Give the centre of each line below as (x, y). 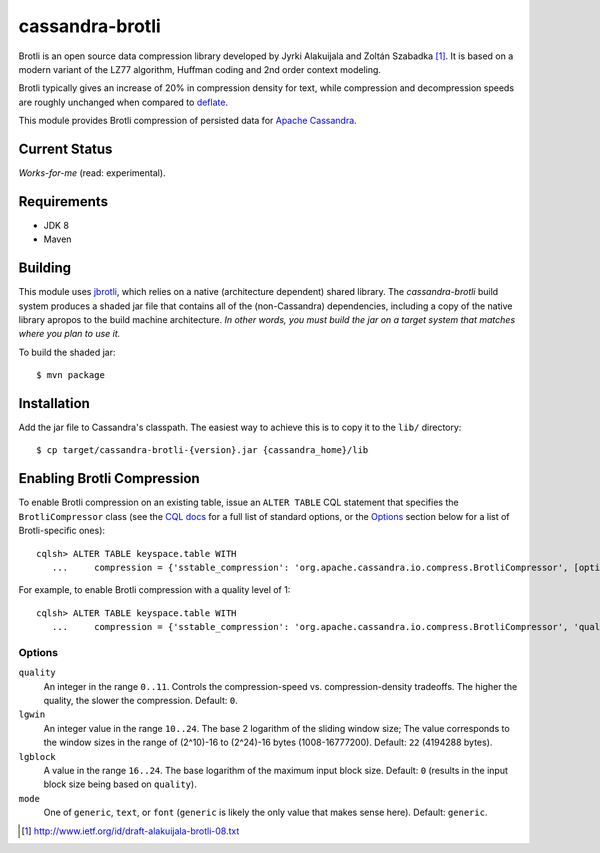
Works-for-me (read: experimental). (92, 173)
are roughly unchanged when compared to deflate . (123, 102)
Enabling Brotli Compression (109, 478)
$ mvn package (70, 375)
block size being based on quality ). (120, 784)
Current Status (65, 148)
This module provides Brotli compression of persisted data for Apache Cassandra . (187, 121)
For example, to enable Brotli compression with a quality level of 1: (154, 590)
